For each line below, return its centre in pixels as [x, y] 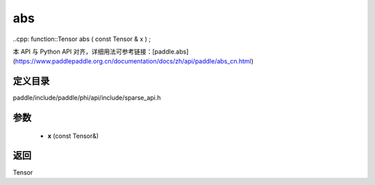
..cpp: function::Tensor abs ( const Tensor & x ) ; [82, 39]
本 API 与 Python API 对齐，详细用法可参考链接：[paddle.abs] [101, 51]
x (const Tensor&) [73, 136]
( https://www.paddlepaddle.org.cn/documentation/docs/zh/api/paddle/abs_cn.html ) [133, 61]
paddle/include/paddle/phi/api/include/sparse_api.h [87, 98]
